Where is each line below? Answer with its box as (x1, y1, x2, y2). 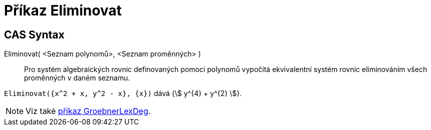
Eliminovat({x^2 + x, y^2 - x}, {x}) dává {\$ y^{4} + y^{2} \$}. (4, 89, 242, 98)
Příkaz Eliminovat (4, 2, 122, 19)
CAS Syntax (4, 28, 65, 41)
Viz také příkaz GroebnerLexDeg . (26, 106, 151, 116)
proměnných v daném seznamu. (24, 73, 130, 82)
